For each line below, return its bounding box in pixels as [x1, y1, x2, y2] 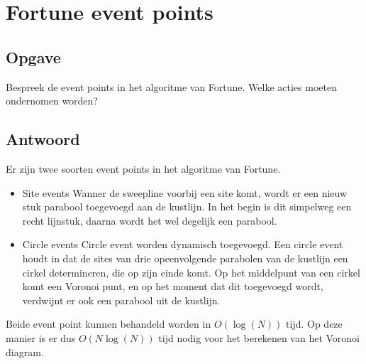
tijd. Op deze [286, 316, 343, 331]
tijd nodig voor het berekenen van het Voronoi [158, 330, 360, 345]
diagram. [6, 344, 44, 359]
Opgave [6, 45, 61, 68]
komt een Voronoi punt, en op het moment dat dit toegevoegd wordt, [22, 279, 323, 294]
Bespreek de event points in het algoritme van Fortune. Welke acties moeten [6, 79, 337, 94]
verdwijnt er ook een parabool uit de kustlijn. [22, 292, 221, 307]
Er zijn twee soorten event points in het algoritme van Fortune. [6, 161, 281, 176]
